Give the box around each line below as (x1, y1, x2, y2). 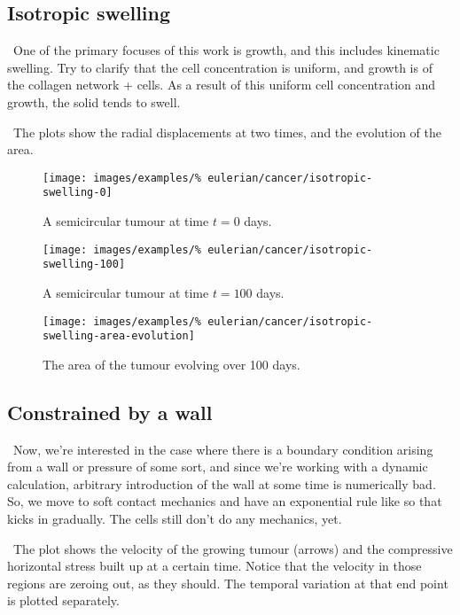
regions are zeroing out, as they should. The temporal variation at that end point (7, 573, 448, 592)
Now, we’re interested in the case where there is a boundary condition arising (12, 440, 433, 458)
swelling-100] (43, 258, 126, 271)
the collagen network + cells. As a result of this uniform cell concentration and (7, 75, 436, 94)
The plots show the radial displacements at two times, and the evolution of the (12, 122, 441, 141)
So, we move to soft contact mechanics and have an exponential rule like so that (7, 492, 442, 510)
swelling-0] (43, 186, 113, 199)
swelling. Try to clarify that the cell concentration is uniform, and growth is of (7, 58, 433, 76)
